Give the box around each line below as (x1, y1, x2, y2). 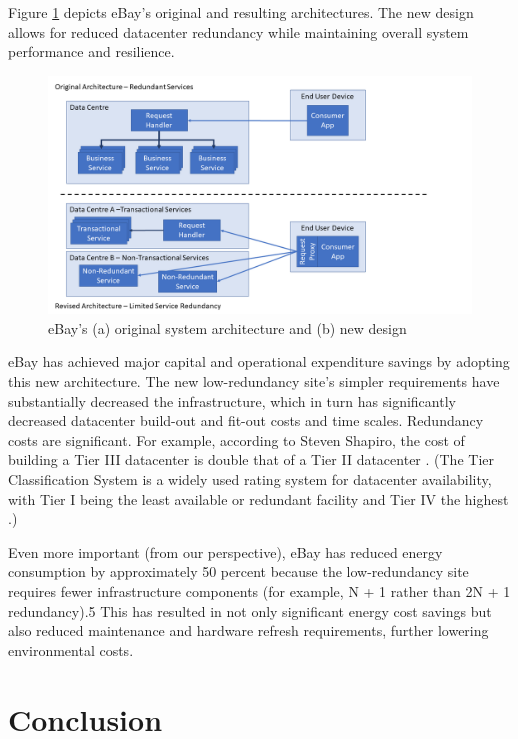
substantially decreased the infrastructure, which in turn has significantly (8, 390, 456, 411)
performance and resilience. (8, 41, 175, 62)
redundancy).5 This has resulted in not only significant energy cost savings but (8, 600, 492, 621)
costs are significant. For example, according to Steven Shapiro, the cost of (8, 429, 465, 450)
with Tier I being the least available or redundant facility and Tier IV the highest (8, 488, 509, 509)
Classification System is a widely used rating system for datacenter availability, (8, 469, 492, 490)
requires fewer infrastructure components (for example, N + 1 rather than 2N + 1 (8, 581, 511, 601)
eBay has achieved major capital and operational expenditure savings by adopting (8, 351, 510, 372)
